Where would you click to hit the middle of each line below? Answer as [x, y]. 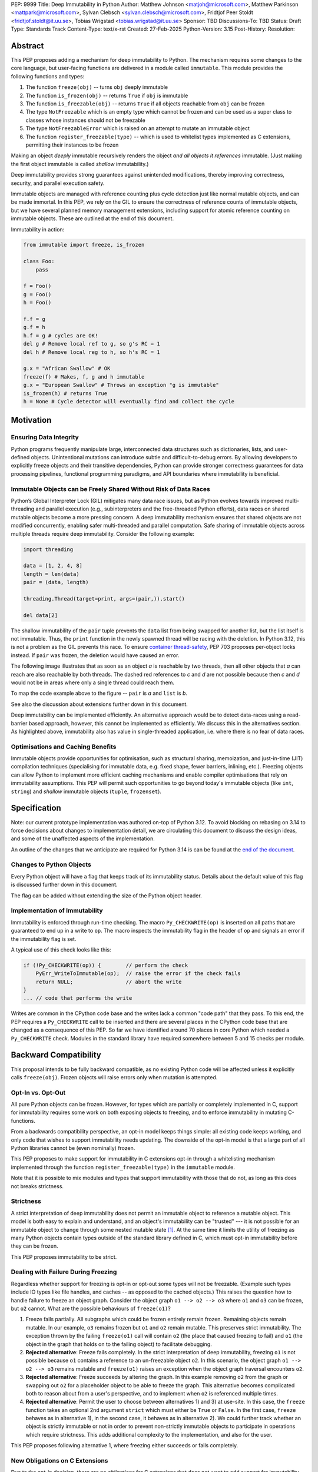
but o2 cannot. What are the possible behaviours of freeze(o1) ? [91, 1308]
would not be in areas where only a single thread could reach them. [93, 682]
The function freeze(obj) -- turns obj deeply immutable [97, 87]
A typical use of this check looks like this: [61, 949]
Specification [36, 808]
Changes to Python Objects [51, 864]
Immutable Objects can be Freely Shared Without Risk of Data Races [110, 489]
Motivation [31, 420]
